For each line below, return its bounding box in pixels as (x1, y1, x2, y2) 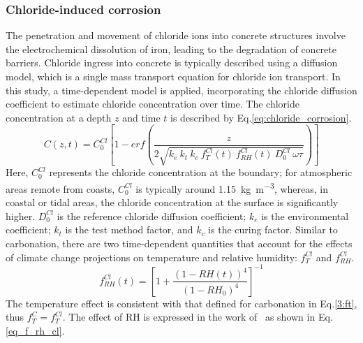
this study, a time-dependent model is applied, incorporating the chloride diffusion (6, 82, 357, 97)
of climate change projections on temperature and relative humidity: (6, 249, 297, 264)
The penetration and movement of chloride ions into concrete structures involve (6, 28, 346, 43)
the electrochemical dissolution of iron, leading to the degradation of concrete (6, 41, 336, 56)
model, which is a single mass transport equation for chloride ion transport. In (6, 69, 341, 83)
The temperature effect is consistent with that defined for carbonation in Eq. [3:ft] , (6, 295, 357, 310)
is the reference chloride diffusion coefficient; (57, 208, 246, 223)
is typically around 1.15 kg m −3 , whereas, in (135, 180, 329, 196)
